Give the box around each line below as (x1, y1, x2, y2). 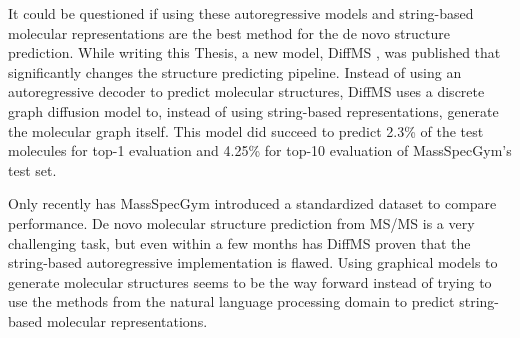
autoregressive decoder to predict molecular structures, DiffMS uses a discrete (8, 81, 485, 102)
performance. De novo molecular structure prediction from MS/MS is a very (8, 212, 475, 233)
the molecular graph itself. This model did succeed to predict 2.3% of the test (8, 120, 484, 141)
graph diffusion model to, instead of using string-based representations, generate (8, 100, 499, 121)
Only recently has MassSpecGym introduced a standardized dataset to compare (8, 193, 497, 214)
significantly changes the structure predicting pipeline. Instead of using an (8, 61, 462, 82)
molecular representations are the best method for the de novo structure (8, 22, 450, 43)
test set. (8, 159, 57, 180)
